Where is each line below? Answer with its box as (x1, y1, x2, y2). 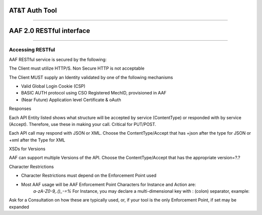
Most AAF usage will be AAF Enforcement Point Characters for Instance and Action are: (21, 182, 196, 187)
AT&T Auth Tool (9, 6, 57, 15)
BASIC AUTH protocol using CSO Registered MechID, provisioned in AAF (21, 90, 167, 96)
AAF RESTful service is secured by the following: (9, 56, 107, 62)
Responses (9, 106, 32, 111)
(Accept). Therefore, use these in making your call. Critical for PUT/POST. (9, 121, 156, 127)
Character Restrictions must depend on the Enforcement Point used (21, 172, 157, 179)
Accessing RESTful (9, 46, 55, 53)
